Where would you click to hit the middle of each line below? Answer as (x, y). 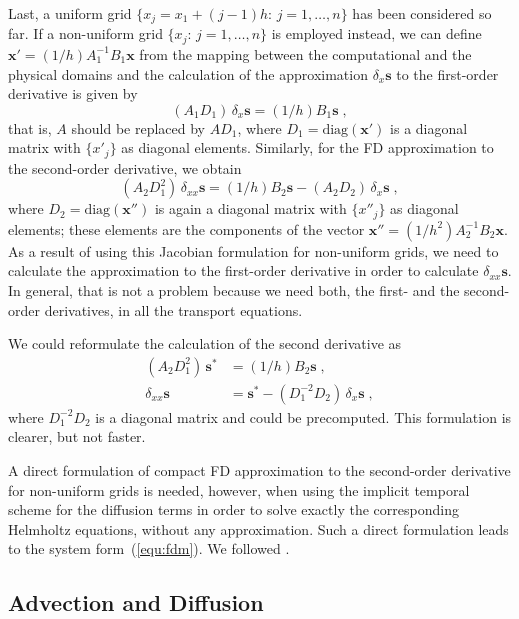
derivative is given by (73, 93)
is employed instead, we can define (376, 33)
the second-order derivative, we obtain (125, 167)
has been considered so (422, 13)
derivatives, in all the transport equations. (173, 309)
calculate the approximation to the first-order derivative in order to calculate (243, 270)
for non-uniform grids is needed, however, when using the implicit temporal (239, 489)
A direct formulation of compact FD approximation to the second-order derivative (259, 470)
